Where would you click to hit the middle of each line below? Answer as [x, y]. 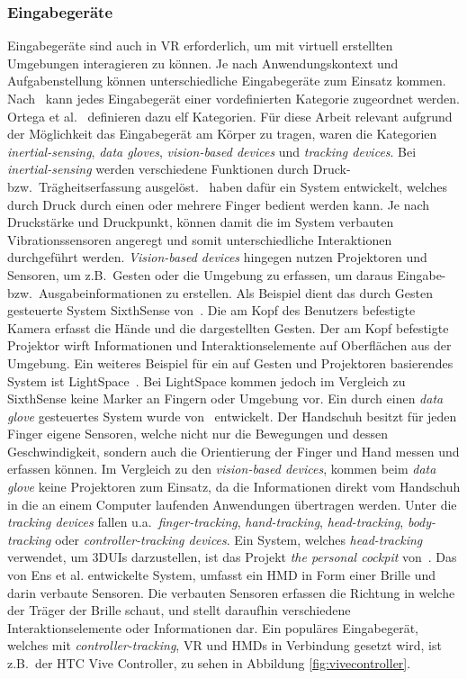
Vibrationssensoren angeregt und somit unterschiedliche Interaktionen [200, 239]
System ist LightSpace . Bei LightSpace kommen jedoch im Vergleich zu [207, 380]
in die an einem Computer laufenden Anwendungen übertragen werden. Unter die [232, 504]
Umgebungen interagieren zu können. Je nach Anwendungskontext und [203, 63]
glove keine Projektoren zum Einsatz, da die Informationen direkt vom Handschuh [234, 487]
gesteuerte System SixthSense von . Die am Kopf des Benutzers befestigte [211, 310]
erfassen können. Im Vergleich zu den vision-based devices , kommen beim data [222, 469]
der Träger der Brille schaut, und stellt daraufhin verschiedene [179, 610]
